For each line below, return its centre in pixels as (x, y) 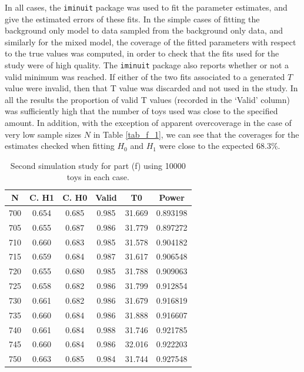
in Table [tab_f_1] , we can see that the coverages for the (196, 134)
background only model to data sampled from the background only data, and (144, 30)
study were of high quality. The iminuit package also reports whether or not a (147, 65)
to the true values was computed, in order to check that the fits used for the (142, 53)
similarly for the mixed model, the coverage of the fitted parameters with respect (151, 41)
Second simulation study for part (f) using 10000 (98, 165)
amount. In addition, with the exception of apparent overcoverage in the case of (148, 123)
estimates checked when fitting (60, 146)
